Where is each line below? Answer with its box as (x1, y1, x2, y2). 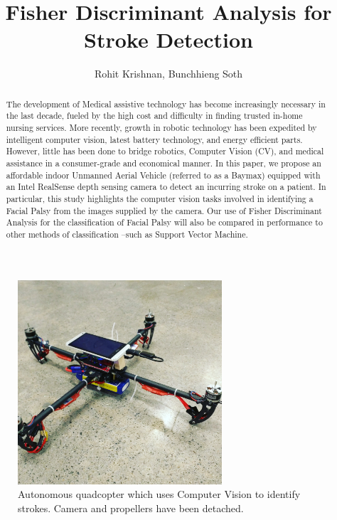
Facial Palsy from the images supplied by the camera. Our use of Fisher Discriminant (6, 204, 322, 216)
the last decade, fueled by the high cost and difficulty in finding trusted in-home (6, 110, 303, 122)
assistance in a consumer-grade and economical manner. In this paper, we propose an (6, 156, 321, 169)
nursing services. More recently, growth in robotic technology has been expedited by (6, 122, 317, 134)
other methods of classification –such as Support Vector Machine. (6, 228, 248, 240)
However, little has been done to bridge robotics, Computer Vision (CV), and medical (6, 145, 324, 157)
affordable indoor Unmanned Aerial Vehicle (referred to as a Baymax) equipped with (6, 169, 321, 181)
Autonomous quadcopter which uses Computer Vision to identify (18, 487, 301, 502)
